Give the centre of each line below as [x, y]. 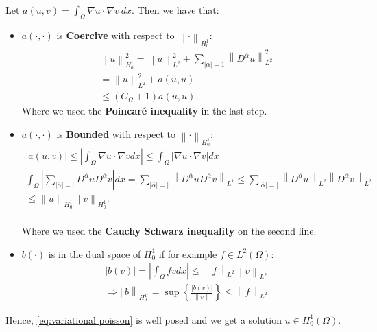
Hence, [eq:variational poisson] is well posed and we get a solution [144, 319]
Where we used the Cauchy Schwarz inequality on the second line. [169, 231]
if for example [188, 253]
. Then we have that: [175, 10]
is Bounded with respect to [116, 133]
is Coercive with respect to [115, 35]
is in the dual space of [95, 253]
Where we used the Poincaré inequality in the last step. [144, 111]
